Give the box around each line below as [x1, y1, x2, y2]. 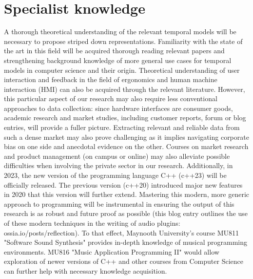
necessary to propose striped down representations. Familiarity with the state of [4, 36, 243, 46]
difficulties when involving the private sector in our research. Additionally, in [4, 160, 233, 171]
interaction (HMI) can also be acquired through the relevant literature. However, [4, 84, 245, 94]
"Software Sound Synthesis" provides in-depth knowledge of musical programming [4, 237, 248, 247]
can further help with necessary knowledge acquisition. [4, 265, 167, 276]
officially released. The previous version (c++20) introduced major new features [4, 179, 243, 190]
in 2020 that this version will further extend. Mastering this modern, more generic [4, 189, 250, 199]
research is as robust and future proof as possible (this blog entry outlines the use [4, 208, 248, 218]
